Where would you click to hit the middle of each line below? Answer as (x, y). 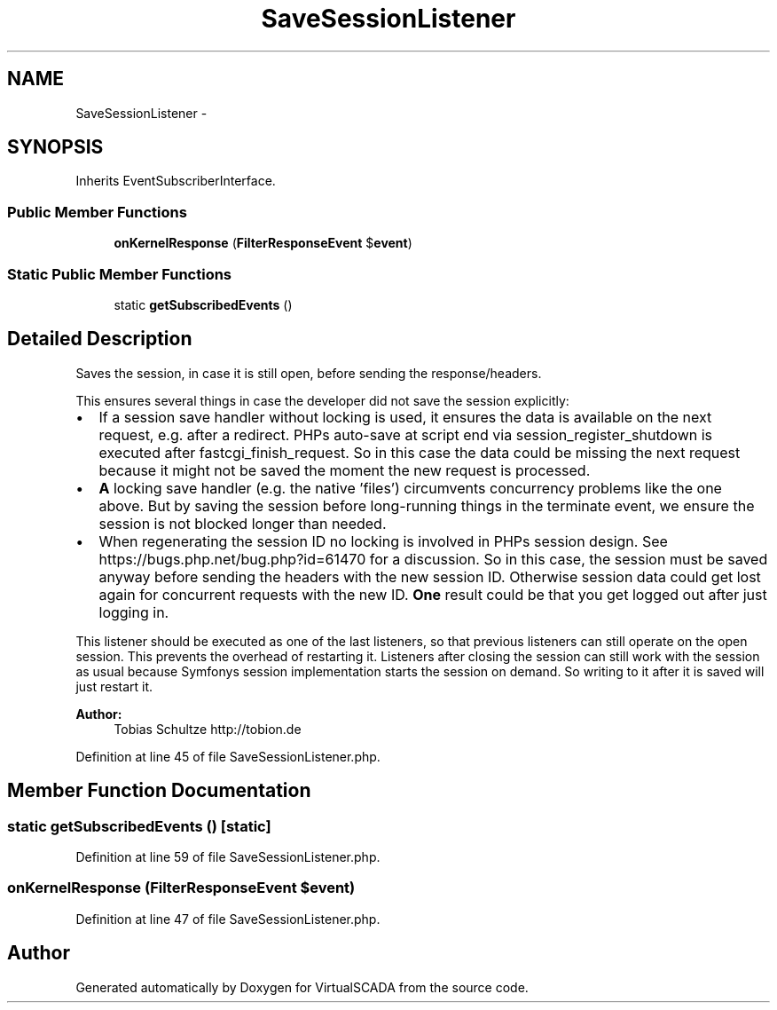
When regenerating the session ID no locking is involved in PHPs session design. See (383, 541)
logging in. (134, 612)
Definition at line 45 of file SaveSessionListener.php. (228, 756)
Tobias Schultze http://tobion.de (208, 729)
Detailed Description (100, 339)
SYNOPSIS (55, 147)
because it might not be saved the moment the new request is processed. (345, 470)
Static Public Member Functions (120, 274)
